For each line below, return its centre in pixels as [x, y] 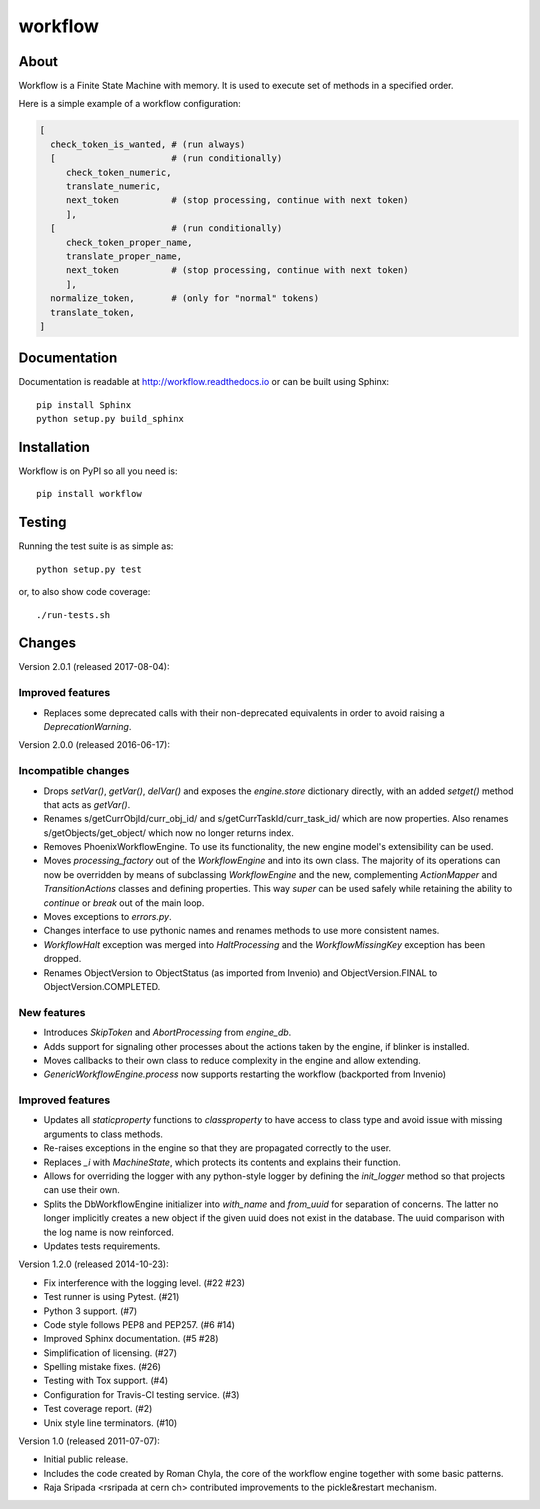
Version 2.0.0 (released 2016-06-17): [94, 745]
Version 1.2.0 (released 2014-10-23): [93, 1264]
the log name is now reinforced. [109, 1232]
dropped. [62, 959]
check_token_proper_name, [129, 242]
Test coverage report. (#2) [98, 1409]
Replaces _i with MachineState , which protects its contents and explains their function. [222, 1162]
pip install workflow [89, 494]
